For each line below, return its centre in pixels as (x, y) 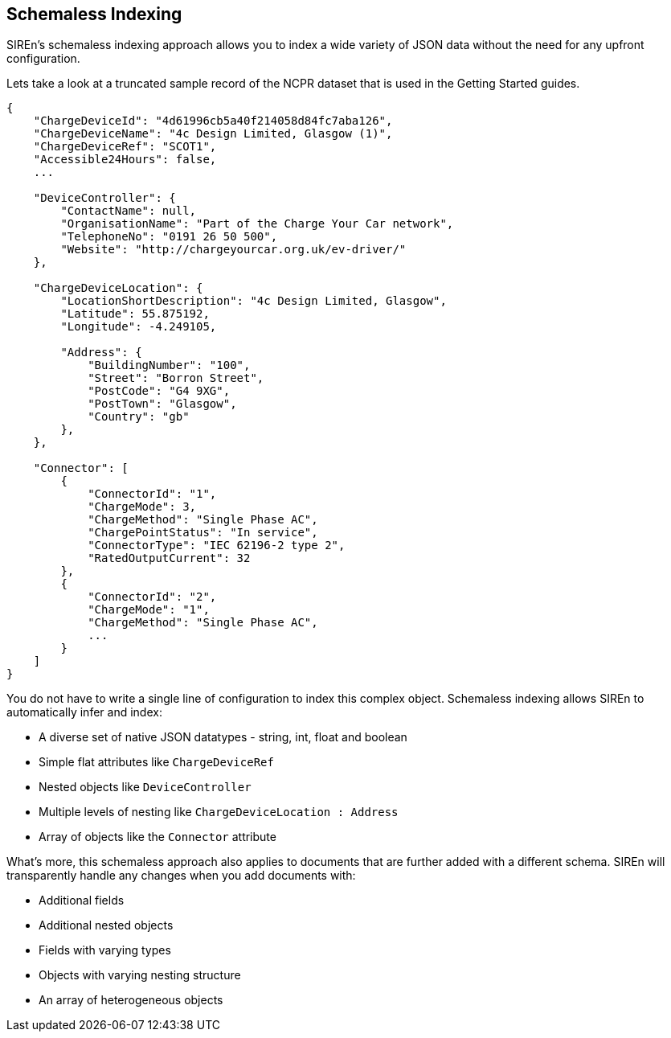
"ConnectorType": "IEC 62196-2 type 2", (217, 546)
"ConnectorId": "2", (152, 597)
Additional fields (82, 901)
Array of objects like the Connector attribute (158, 837)
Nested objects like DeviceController (145, 787)
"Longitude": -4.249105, (139, 327)
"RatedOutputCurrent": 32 (169, 558)
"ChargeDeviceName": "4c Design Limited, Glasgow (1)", (213, 134)
